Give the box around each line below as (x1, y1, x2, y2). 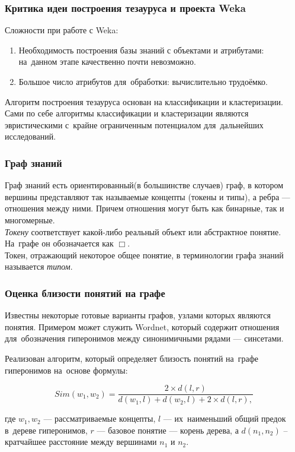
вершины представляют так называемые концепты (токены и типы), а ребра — (5, 190, 290, 203)
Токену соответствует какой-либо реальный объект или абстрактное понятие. (5, 225, 281, 238)
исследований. (5, 130, 56, 143)
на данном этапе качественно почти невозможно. (18, 55, 196, 68)
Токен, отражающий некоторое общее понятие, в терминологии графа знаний (5, 248, 284, 261)
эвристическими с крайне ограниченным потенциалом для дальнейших (5, 118, 264, 131)
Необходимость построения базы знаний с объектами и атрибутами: (18, 43, 264, 56)
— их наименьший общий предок (163, 412, 286, 425)
